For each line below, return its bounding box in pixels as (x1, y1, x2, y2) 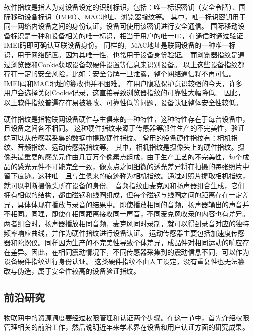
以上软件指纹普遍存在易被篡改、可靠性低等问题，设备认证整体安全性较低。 (4, 97, 242, 107)
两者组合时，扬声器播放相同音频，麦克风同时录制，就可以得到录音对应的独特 (4, 218, 249, 229)
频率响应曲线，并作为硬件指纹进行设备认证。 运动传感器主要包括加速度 (4, 228, 231, 238)
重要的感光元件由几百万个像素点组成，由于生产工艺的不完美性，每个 (24, 151, 242, 161)
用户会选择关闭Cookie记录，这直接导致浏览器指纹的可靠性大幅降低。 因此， (4, 88, 245, 98)
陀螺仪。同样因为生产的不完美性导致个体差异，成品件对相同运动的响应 (17, 237, 242, 247)
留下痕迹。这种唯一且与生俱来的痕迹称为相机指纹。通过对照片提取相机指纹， (4, 171, 249, 181)
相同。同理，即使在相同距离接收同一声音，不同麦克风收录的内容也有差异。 (10, 209, 249, 219)
